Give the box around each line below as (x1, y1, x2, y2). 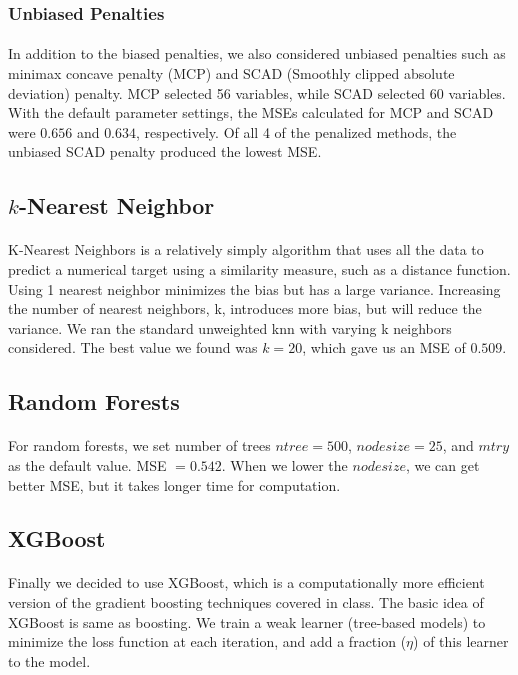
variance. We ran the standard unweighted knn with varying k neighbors (8, 317, 452, 338)
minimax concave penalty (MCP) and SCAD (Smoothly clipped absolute (8, 63, 455, 84)
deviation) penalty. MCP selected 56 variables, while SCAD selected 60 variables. (8, 82, 506, 103)
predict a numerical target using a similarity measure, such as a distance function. (8, 258, 511, 279)
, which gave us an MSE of (302, 337, 466, 358)
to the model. (8, 650, 91, 671)
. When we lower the (221, 454, 348, 475)
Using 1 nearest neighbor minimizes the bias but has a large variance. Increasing (8, 278, 501, 299)
